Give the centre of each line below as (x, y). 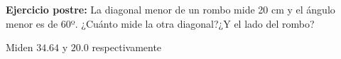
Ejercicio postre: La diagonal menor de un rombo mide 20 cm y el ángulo (170, 9)
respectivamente (127, 47)
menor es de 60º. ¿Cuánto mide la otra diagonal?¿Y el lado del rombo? (160, 23)
